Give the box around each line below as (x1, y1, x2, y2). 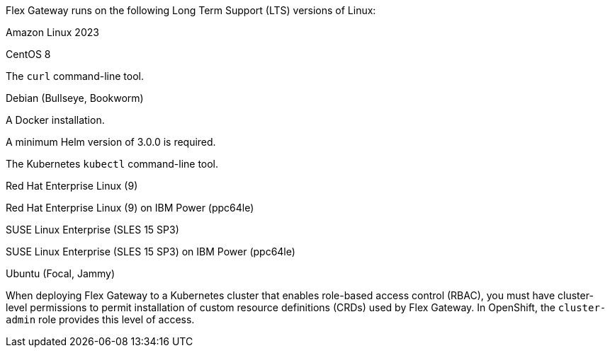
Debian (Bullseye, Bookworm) (6, 92, 144, 104)
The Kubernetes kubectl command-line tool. (6, 158, 219, 170)
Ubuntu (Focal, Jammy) (6, 267, 115, 279)
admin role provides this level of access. (6, 313, 195, 325)
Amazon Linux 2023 (6, 26, 99, 38)
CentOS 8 (6, 48, 51, 60)
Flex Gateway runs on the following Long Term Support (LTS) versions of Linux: (6, 4, 376, 16)
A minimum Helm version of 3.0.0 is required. (6, 136, 216, 148)
